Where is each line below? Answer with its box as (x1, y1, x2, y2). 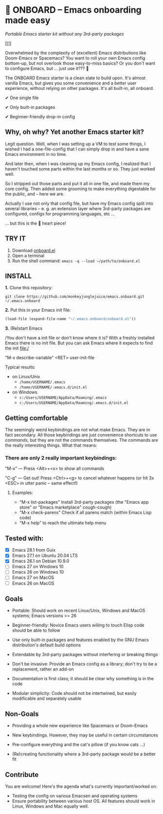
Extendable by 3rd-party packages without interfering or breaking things (12, 652, 158, 658)
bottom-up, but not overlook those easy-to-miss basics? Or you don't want (5, 60, 156, 66)
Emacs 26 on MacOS (12, 580, 54, 586)
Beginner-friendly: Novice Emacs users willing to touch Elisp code (12, 622, 145, 628)
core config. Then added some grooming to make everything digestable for (5, 186, 156, 192)
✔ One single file (5, 95, 39, 101)
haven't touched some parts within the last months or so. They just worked (5, 166, 155, 171)
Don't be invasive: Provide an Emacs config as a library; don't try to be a (12, 661, 157, 667)
